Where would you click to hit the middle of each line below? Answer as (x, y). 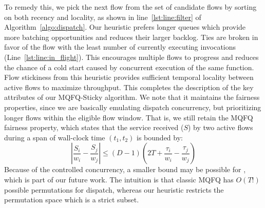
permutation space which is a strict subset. (72, 200)
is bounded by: (160, 137)
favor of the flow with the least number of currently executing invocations (120, 47)
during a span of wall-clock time (55, 137)
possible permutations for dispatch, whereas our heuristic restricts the (114, 189)
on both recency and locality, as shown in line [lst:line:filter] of (103, 17)
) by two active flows (220, 127)
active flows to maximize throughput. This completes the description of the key (129, 87)
